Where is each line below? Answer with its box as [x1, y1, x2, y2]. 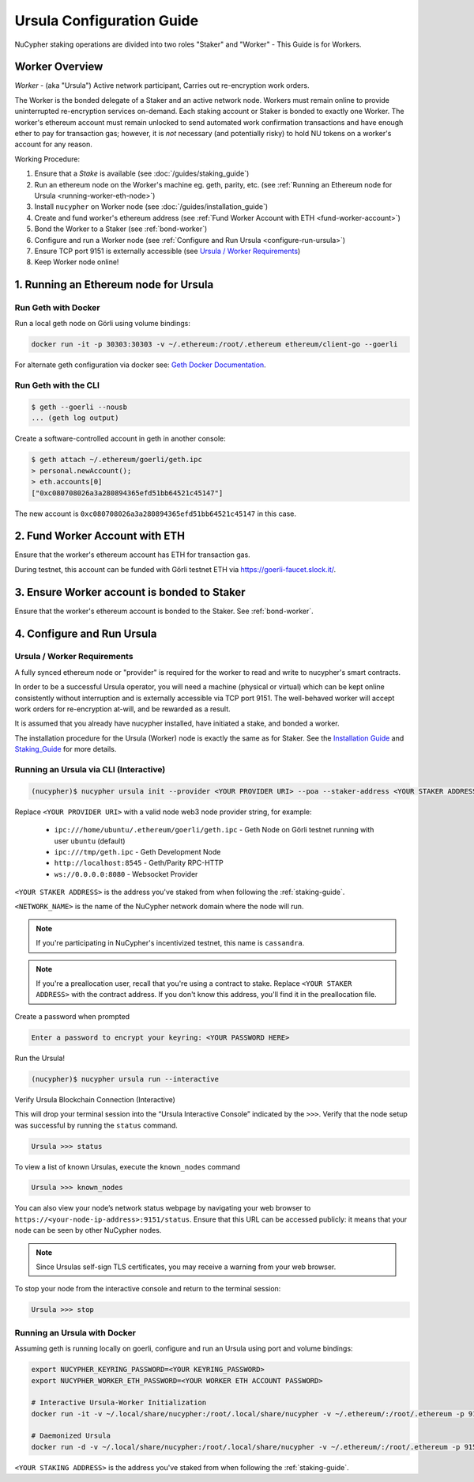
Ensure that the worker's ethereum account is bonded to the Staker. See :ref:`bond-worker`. [14, 606, 314, 616]
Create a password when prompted [14, 1011, 130, 1021]
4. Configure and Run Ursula [14, 627, 157, 640]
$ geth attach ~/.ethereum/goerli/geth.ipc [31, 455, 203, 464]
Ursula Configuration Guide [14, 12, 199, 29]
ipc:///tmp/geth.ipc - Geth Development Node [54, 847, 221, 856]
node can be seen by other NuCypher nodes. [14, 1226, 162, 1235]
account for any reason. [14, 139, 92, 150]
